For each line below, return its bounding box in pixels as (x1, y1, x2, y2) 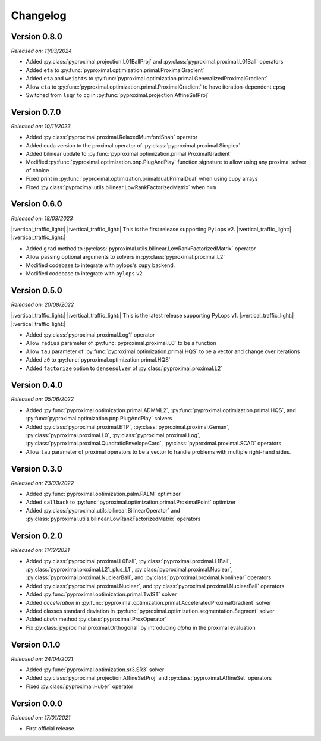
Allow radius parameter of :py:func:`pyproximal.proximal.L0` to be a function (26, 340, 216, 347)
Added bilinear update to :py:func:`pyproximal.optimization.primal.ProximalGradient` (26, 150, 232, 158)
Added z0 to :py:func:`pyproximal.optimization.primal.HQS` (26, 356, 171, 363)
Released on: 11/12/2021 (11, 547, 70, 554)
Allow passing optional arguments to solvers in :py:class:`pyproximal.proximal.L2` (26, 253, 225, 260)
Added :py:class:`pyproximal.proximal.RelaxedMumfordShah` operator (26, 134, 198, 141)
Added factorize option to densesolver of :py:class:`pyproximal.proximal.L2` (26, 365, 223, 372)
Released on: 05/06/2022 (11, 395, 74, 403)
